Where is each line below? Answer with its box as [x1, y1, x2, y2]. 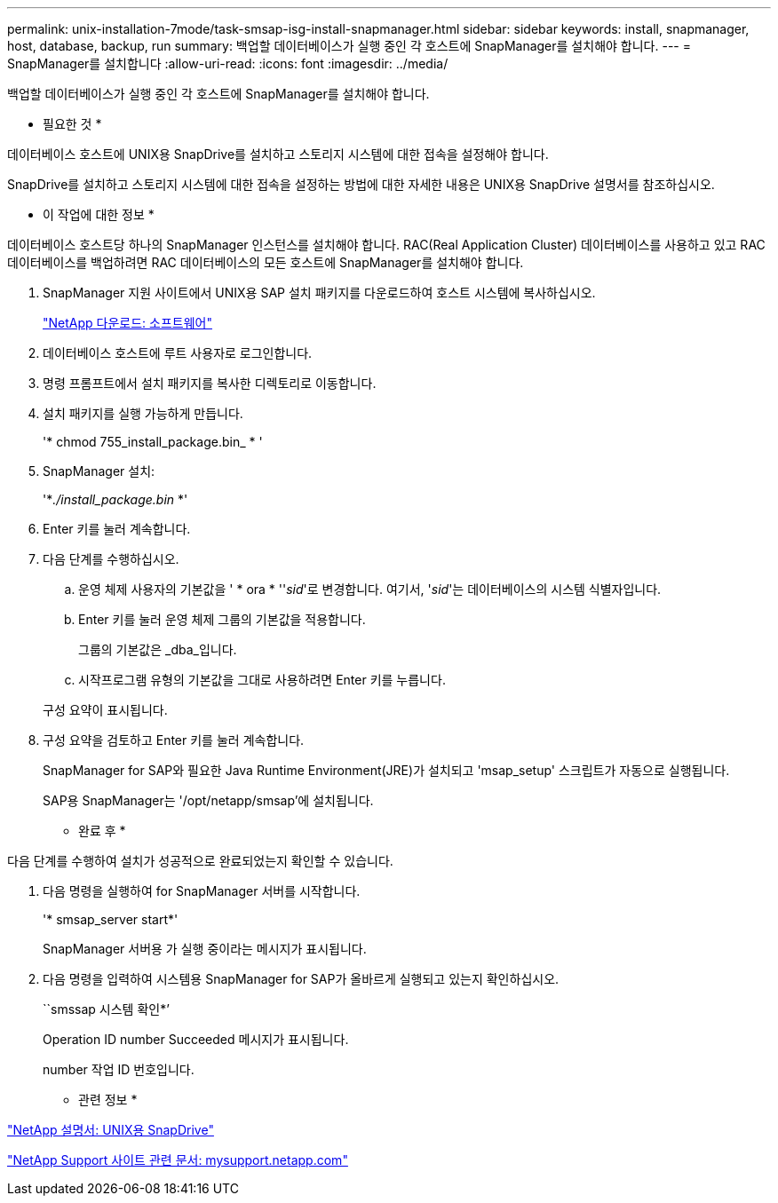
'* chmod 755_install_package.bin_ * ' [43, 434, 263, 449]
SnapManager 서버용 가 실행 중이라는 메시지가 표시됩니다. [43, 941, 367, 956]
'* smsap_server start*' [43, 912, 179, 927]
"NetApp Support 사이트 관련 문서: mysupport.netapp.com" [7, 1152, 348, 1167]
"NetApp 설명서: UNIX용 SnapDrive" [7, 1122, 214, 1137]
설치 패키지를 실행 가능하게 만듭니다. [43, 406, 243, 421]
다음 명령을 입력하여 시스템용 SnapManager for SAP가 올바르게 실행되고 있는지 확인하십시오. [43, 971, 560, 986]
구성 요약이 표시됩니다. [43, 702, 168, 717]
